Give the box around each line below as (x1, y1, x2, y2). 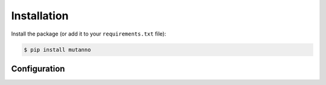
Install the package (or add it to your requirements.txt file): (11, 30, 166, 37)
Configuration (11, 63, 65, 74)
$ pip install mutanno (24, 46, 91, 53)
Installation (11, 9, 69, 22)
